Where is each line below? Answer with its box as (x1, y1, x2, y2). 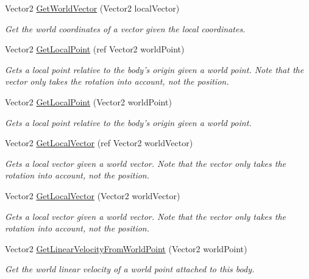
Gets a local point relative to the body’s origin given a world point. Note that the (5, 63, 304, 76)
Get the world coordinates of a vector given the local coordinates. (5, 22, 246, 35)
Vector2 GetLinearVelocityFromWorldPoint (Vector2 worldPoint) (5, 242, 247, 255)
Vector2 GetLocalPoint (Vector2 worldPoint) (5, 95, 172, 108)
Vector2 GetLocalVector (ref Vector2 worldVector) (5, 136, 193, 149)
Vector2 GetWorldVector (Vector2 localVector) (5, 2, 180, 14)
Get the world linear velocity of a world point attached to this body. (5, 263, 255, 275)
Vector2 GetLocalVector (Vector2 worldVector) (5, 189, 180, 202)
